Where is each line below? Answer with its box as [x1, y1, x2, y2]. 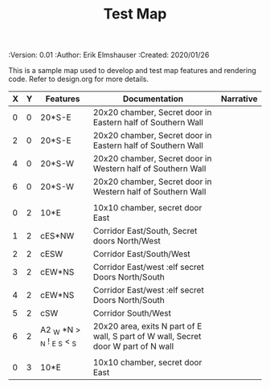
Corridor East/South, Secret [92, 226, 198, 237]
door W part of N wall [92, 341, 174, 352]
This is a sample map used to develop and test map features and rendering [8, 66, 257, 76]
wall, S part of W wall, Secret [92, 331, 202, 342]
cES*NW [39, 231, 75, 242]
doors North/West [92, 235, 161, 247]
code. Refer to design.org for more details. [8, 74, 149, 84]
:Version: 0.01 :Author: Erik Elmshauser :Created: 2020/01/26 [8, 50, 210, 60]
